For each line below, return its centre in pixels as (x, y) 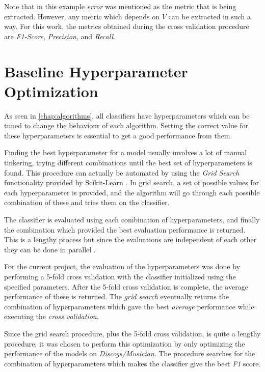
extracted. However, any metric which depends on (82, 16)
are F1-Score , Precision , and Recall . (60, 36)
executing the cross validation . (51, 316)
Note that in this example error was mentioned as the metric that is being (120, 6)
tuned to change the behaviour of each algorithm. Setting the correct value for (126, 125)
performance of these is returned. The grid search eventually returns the (117, 296)
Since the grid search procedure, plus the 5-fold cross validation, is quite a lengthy (132, 333)
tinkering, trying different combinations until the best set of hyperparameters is (128, 163)
